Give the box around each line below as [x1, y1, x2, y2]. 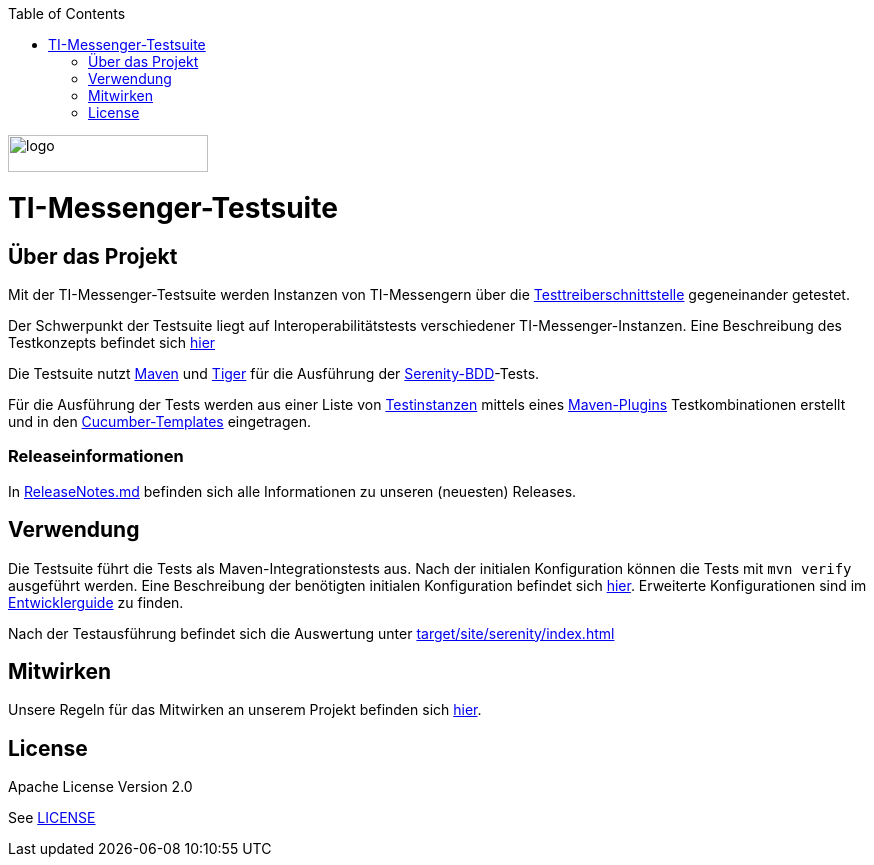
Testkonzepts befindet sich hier [8, 333, 216, 351]
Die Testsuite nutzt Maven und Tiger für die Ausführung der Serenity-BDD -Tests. [8, 364, 540, 382]
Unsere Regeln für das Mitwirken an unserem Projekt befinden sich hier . [8, 701, 482, 719]
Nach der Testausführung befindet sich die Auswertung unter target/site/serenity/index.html [8, 624, 615, 642]
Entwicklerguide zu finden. [8, 593, 184, 611]
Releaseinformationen [8, 446, 184, 467]
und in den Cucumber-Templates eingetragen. [8, 412, 311, 430]
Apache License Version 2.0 [8, 778, 193, 796]
